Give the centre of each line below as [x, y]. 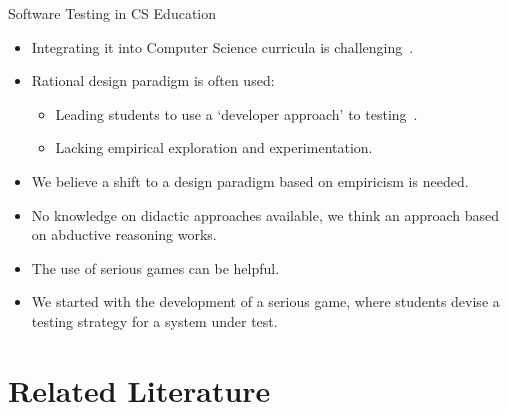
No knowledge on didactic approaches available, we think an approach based [265, 214]
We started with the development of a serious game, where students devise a [265, 301]
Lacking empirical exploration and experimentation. [214, 147]
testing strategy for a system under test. [154, 320]
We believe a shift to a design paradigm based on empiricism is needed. [250, 180]
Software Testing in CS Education [112, 13]
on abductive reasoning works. [124, 234]
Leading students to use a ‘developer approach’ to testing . [236, 113]
